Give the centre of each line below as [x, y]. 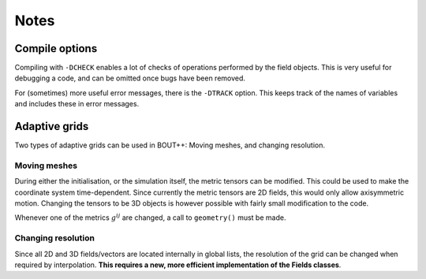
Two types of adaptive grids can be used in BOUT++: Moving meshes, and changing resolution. [170, 145]
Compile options [56, 48]
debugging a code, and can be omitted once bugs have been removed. [130, 78]
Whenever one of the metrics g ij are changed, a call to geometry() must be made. [150, 217]
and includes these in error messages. [77, 104]
